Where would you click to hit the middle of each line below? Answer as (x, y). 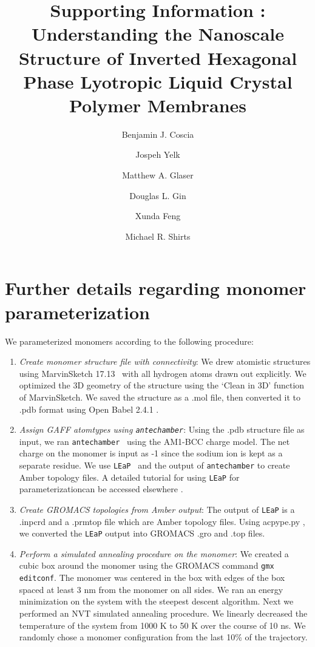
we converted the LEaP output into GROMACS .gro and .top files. (142, 533)
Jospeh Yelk (158, 154)
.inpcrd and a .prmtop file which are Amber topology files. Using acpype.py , (162, 521)
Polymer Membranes (158, 105)
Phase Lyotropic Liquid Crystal (158, 81)
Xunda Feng (158, 216)
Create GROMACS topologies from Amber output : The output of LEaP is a (157, 509)
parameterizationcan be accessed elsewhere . (101, 489)
